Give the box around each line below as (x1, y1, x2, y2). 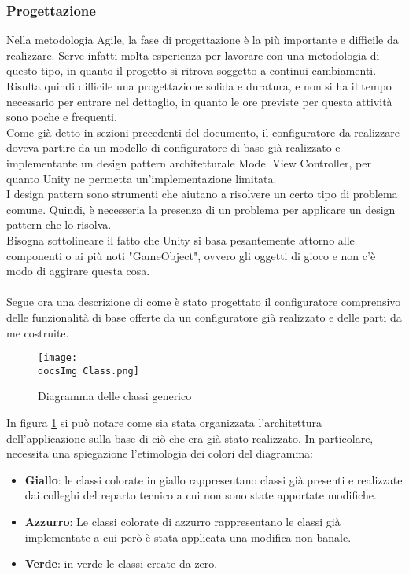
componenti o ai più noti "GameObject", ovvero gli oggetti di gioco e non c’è (6, 247, 376, 263)
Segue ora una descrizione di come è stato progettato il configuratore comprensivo (6, 293, 401, 310)
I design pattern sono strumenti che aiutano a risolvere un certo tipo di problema (6, 186, 398, 202)
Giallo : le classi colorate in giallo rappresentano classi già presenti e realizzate (24, 471, 403, 488)
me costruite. (6, 324, 69, 340)
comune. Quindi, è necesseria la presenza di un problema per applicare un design (6, 201, 396, 217)
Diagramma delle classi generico (38, 388, 192, 404)
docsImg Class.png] (38, 365, 139, 377)
